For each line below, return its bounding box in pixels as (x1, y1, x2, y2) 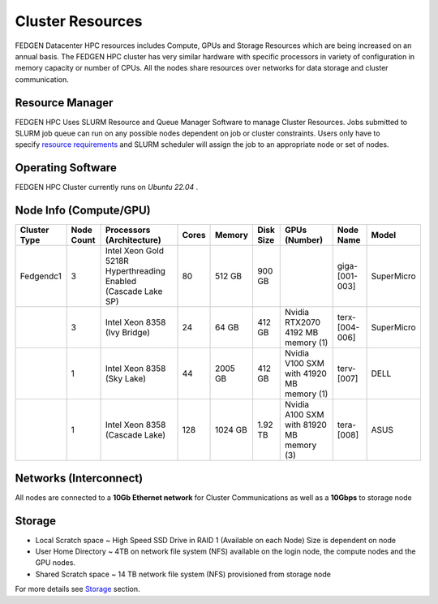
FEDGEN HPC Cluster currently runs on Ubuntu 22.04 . (15, 183, 199, 192)
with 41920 (284, 368, 328, 379)
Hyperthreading (105, 265, 166, 277)
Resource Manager (15, 96, 114, 110)
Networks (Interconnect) (15, 471, 144, 485)
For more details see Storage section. (15, 585, 140, 594)
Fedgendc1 (19, 270, 62, 282)
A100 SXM (284, 409, 324, 421)
